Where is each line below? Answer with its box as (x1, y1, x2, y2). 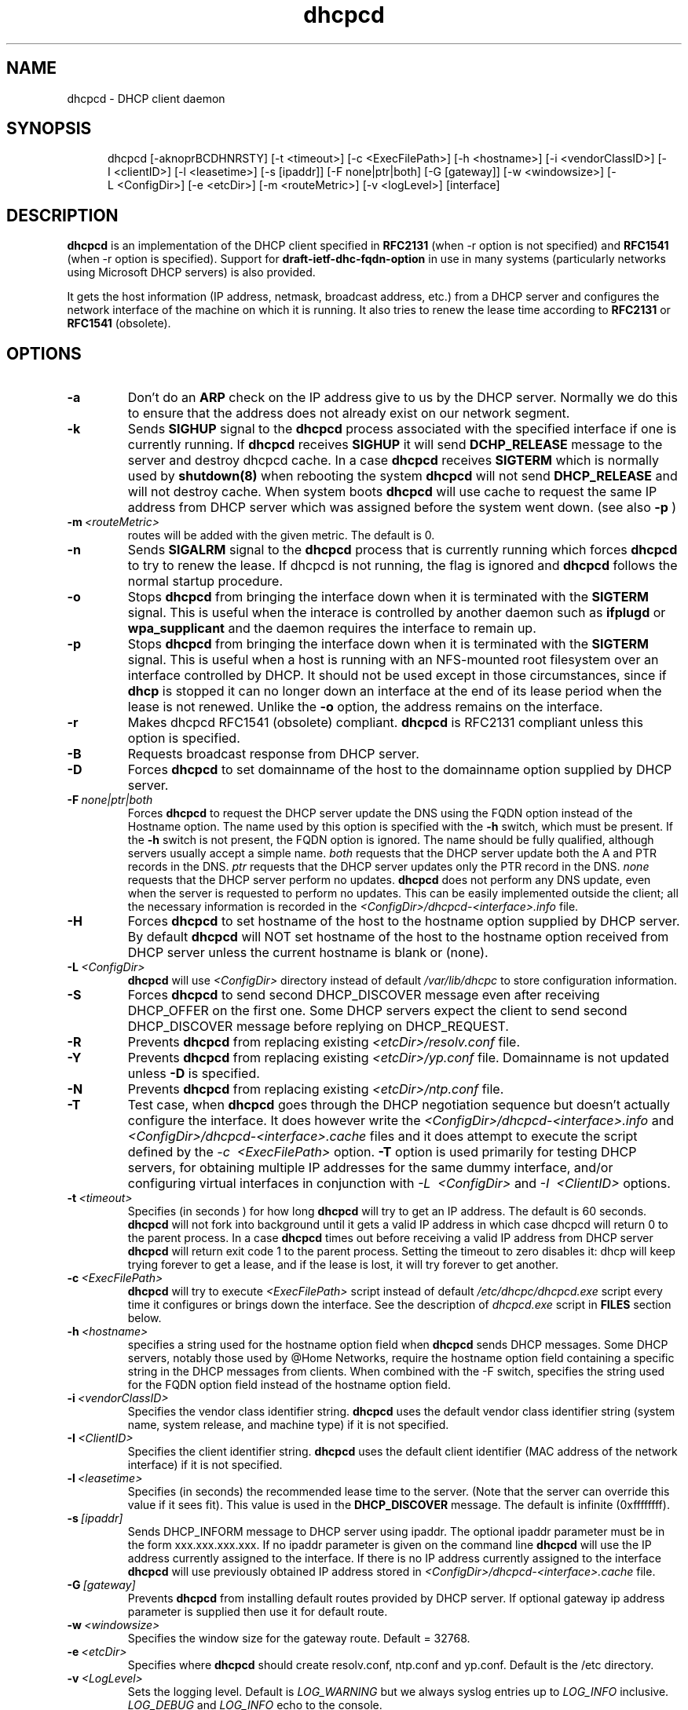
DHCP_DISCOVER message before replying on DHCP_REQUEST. (127, 1018, 509, 1035)
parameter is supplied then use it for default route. (127, 1605, 388, 1619)
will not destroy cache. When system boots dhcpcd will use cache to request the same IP (127, 484, 657, 500)
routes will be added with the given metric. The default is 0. (127, 528, 435, 543)
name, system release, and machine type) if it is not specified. (127, 1418, 449, 1432)
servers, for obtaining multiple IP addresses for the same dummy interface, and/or (127, 1160, 613, 1176)
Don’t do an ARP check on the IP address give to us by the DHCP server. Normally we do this (127, 389, 678, 406)
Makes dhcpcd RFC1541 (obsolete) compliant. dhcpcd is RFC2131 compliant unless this (127, 714, 643, 731)
